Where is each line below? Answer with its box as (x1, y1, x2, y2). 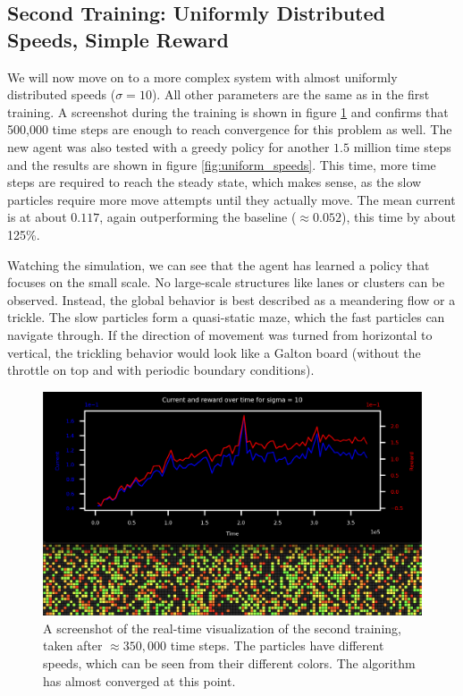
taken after (43, 636, 103, 655)
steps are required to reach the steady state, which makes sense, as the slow (7, 173, 422, 191)
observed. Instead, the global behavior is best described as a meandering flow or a (7, 290, 456, 309)
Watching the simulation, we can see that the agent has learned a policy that (7, 255, 430, 274)
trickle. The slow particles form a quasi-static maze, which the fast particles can (7, 308, 445, 327)
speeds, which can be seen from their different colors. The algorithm (43, 653, 416, 672)
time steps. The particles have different (170, 636, 384, 655)
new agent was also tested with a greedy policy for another (7, 137, 330, 156)
